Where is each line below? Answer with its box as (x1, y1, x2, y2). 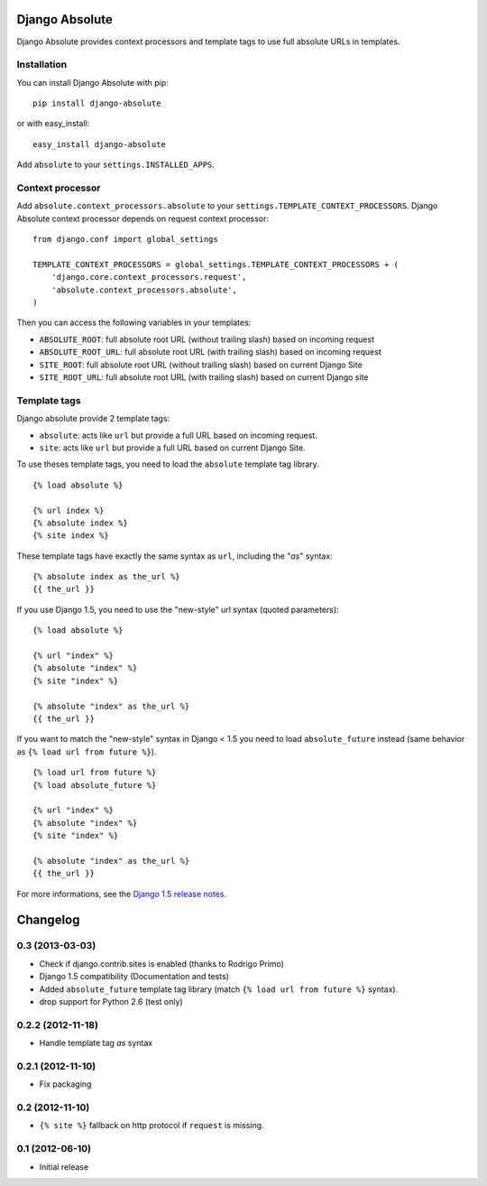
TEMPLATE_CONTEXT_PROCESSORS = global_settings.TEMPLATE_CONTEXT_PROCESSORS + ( (32, 259, 400, 270)
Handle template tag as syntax (39, 1038, 153, 1049)
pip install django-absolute (32, 98, 161, 108)
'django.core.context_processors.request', (51, 272, 247, 283)
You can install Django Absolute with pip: (16, 77, 169, 88)
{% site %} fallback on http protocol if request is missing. (39, 1120, 265, 1131)
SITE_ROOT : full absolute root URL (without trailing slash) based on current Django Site (39, 359, 363, 370)
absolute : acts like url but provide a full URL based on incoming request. (39, 430, 317, 440)
